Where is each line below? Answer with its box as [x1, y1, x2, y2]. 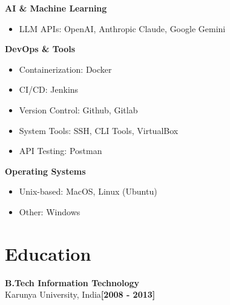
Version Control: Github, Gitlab [19, 103, 138, 116]
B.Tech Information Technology [5, 276, 140, 289]
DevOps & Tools [5, 42, 76, 55]
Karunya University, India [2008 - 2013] [5, 288, 156, 301]
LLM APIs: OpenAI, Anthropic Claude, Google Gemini [19, 22, 226, 35]
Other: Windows [19, 205, 80, 218]
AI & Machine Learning [5, 2, 107, 14]
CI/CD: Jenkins [19, 83, 79, 96]
